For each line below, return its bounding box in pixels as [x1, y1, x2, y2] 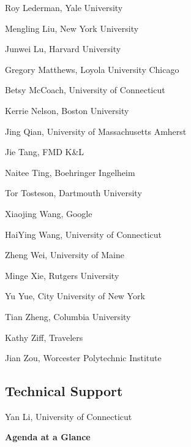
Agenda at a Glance [5, 430, 91, 443]
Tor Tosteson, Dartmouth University [5, 186, 142, 199]
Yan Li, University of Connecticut [5, 410, 132, 422]
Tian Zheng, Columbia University [5, 310, 131, 323]
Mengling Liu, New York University [5, 21, 139, 34]
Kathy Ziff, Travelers [5, 330, 83, 343]
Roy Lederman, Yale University [5, 1, 123, 13]
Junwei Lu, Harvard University [5, 42, 121, 55]
